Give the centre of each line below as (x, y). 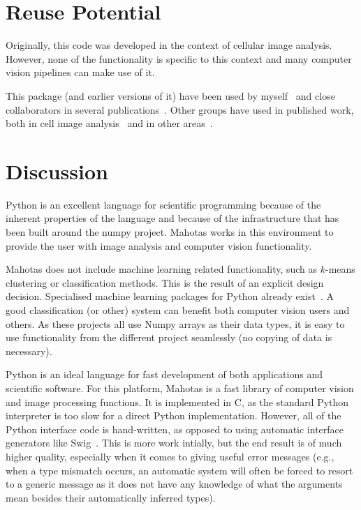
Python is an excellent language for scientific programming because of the (163, 204)
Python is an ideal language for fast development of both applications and (164, 374)
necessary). (29, 351)
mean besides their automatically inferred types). (111, 497)
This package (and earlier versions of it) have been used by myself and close (170, 95)
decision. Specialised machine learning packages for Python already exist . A (170, 296)
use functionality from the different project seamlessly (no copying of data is (169, 337)
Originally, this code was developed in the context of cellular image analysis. (169, 45)
